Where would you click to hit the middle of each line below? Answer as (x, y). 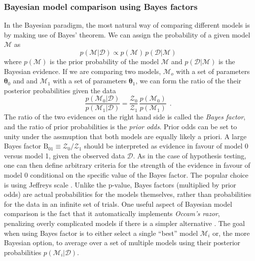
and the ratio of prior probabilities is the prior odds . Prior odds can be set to (121, 127)
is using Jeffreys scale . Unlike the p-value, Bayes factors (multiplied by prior (120, 184)
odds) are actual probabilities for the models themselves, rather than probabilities (128, 194)
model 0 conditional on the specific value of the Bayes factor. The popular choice (126, 175)
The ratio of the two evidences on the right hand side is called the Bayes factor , (125, 117)
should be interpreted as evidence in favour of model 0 (166, 146)
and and (25, 81)
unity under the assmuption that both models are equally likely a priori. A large (125, 136)
